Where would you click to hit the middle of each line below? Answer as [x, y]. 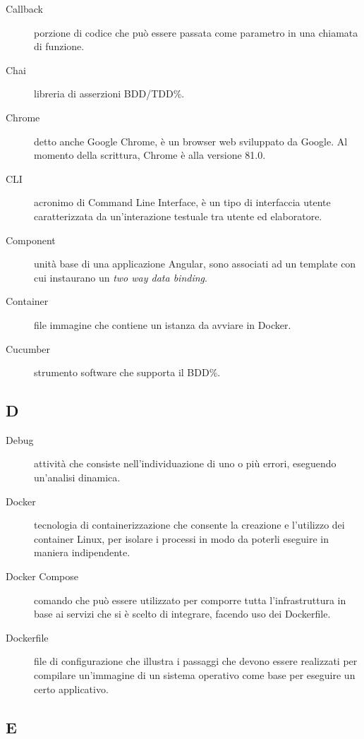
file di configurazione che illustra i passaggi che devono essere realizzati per [196, 661]
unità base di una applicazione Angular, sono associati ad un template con [195, 264]
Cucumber [28, 348]
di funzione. [59, 46]
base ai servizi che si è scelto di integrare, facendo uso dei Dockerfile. [182, 614]
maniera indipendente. [82, 552]
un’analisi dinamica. [77, 477]
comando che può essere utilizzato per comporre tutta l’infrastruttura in [190, 600]
